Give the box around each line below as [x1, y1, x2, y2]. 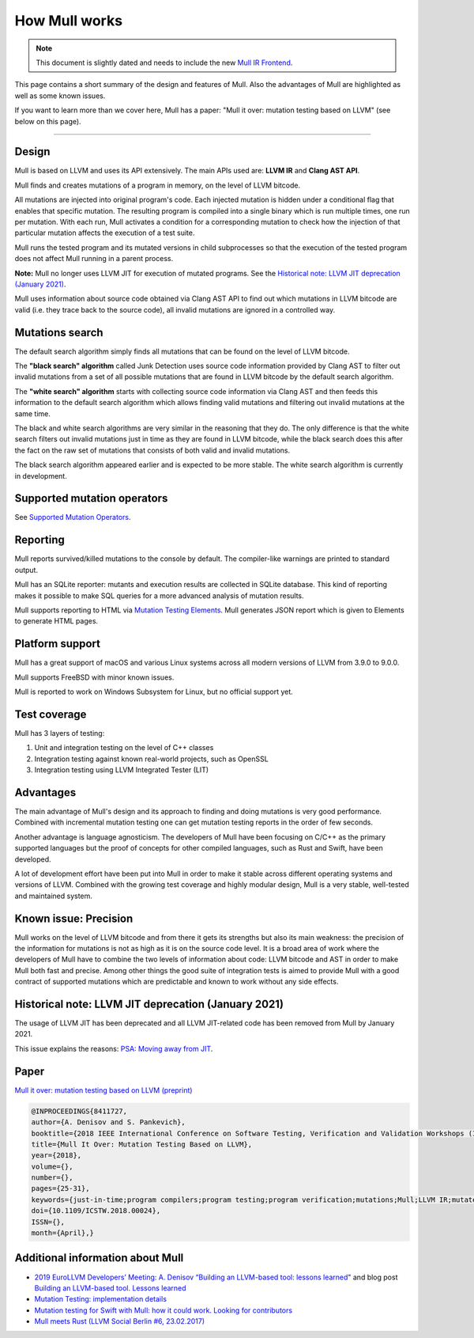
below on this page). [14, 116, 82, 126]
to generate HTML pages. [14, 616, 99, 626]
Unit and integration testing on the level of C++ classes [34, 743, 214, 752]
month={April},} [31, 1229, 95, 1238]
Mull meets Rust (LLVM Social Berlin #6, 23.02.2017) [34, 1317, 205, 1326]
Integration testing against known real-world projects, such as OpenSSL [34, 754, 269, 764]
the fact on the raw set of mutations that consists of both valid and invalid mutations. [14, 445, 291, 455]
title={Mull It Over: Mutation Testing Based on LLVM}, [31, 1139, 253, 1149]
